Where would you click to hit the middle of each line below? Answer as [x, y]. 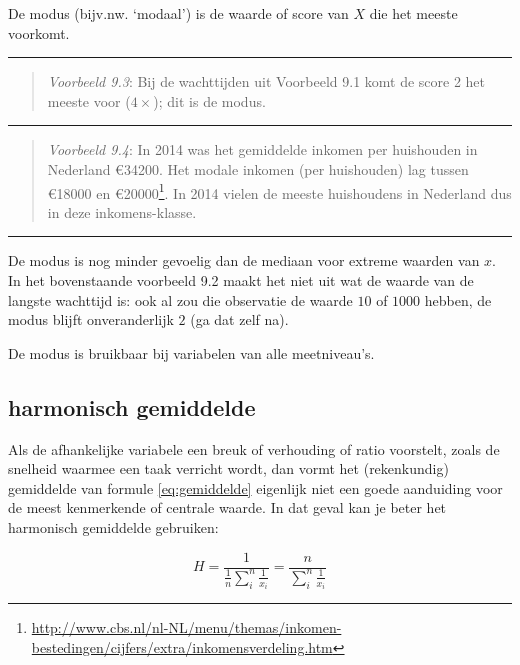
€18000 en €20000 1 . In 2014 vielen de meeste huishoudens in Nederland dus [279, 191]
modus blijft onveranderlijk [91, 319]
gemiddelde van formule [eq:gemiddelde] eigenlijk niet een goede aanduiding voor [255, 487]
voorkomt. [39, 32]
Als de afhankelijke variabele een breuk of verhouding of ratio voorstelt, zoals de [254, 448]
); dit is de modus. [209, 100]
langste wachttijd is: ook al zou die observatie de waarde [180, 299]
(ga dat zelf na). [239, 319]
